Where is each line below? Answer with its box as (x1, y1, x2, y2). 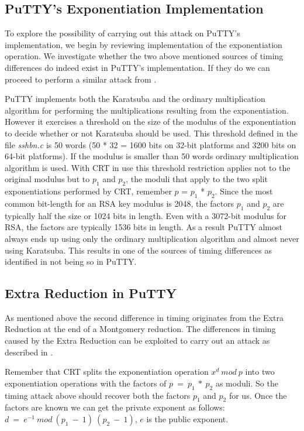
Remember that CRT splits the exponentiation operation (5, 365, 209, 378)
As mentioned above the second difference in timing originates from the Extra (5, 311, 284, 323)
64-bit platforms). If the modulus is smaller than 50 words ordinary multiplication (5, 150, 299, 162)
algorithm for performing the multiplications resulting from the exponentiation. (5, 104, 289, 116)
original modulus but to (5, 173, 90, 185)
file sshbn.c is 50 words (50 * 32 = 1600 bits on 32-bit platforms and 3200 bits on (5, 138, 296, 150)
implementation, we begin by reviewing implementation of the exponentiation (5, 38, 282, 50)
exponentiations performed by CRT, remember (5, 185, 172, 197)
